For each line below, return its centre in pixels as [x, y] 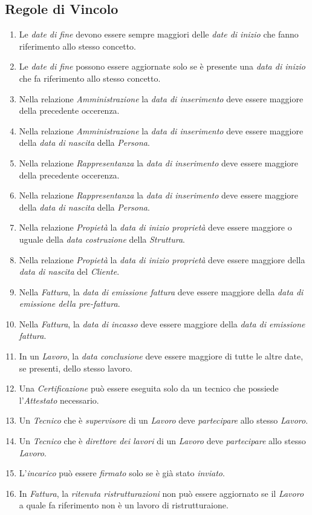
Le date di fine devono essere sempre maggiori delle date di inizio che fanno [159, 34]
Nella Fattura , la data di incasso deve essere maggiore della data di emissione [162, 323]
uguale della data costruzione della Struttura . [102, 239]
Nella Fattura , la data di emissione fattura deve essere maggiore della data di [161, 291]
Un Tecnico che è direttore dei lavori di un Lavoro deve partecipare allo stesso [162, 441]
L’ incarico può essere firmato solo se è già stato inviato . [122, 473]
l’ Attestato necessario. [59, 400]
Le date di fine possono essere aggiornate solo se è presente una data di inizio [162, 66]
